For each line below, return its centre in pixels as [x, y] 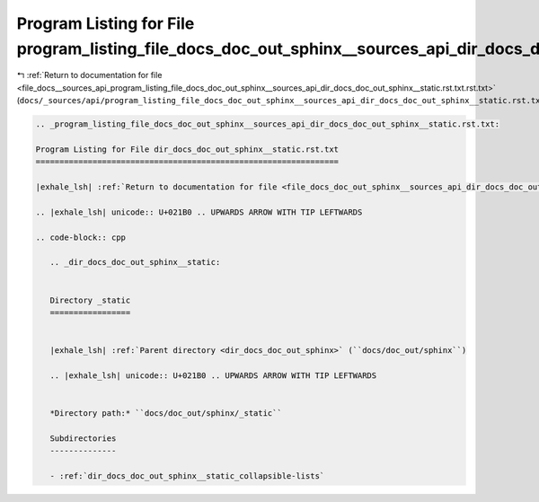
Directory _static [90, 300]
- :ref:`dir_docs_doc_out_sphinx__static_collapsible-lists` [187, 476]
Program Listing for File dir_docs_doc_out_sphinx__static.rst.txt [187, 149]
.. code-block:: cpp [80, 237]
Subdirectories [83, 438]
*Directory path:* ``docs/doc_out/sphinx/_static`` [166, 414]
